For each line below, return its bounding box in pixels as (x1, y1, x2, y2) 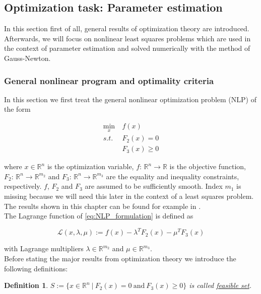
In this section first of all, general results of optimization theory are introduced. (4, 23, 249, 34)
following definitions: (4, 263, 68, 273)
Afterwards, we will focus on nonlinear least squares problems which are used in (4, 33, 251, 43)
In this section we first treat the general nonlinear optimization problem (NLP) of (4, 94, 256, 104)
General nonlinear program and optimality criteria (4, 74, 214, 87)
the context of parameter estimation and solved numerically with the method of (4, 43, 250, 53)
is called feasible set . (189, 280, 252, 290)
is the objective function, (169, 161, 246, 172)
